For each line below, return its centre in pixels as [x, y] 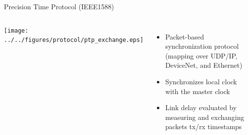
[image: [16, 30]
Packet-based [185, 36]
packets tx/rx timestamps [204, 126]
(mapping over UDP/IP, [201, 55]
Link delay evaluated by [201, 107]
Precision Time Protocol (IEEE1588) [59, 6]
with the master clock [198, 91]
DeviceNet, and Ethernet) [204, 65]
